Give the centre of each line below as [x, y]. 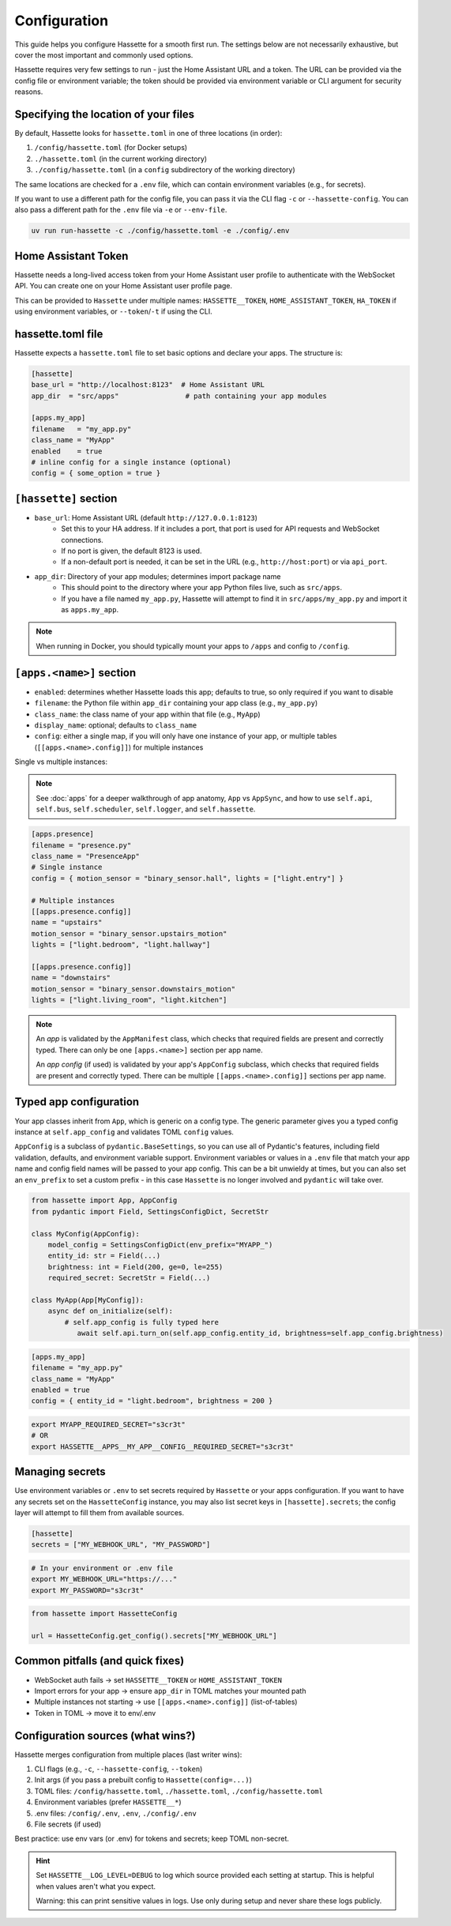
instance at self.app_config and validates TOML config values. [124, 1132]
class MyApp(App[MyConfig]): [88, 1300]
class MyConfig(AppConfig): [85, 1234]
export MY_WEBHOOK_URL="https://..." [104, 1579]
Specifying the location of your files [105, 114]
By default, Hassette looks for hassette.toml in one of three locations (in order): [148, 134]
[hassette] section [66, 498]
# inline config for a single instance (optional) [132, 463]
